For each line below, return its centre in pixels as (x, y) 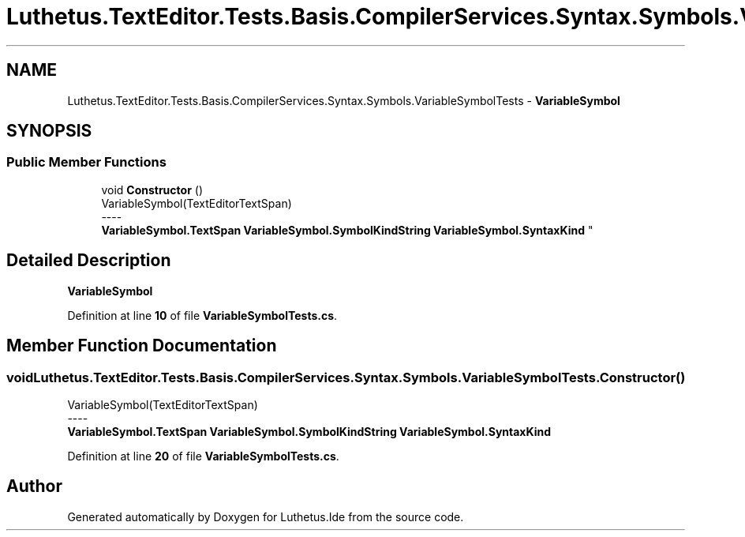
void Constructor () (152, 190)
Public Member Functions (86, 162)
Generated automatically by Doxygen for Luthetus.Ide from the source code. (266, 516)
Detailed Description (89, 261)
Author (34, 486)
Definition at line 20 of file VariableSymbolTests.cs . (203, 456)
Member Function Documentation (142, 346)
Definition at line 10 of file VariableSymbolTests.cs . (202, 315)
